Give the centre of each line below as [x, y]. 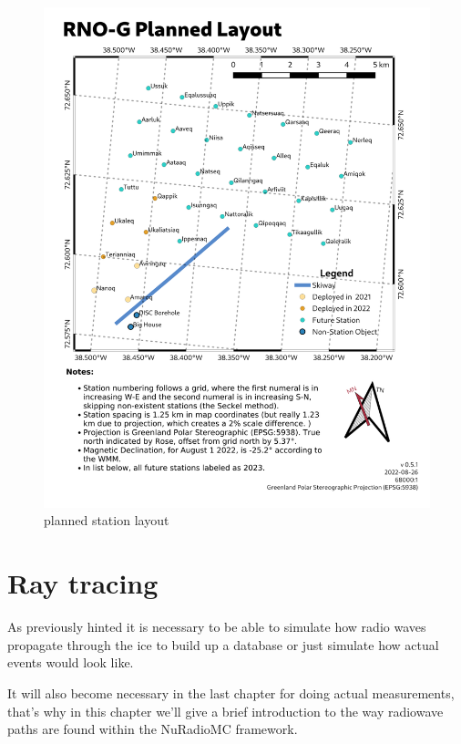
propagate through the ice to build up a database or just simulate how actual [223, 644]
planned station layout [107, 520]
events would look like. [71, 662]
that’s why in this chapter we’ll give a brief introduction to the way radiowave [225, 711]
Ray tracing [83, 583]
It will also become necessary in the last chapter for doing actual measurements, [231, 692]
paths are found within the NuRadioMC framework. [153, 729]
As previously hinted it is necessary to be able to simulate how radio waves [217, 627]
